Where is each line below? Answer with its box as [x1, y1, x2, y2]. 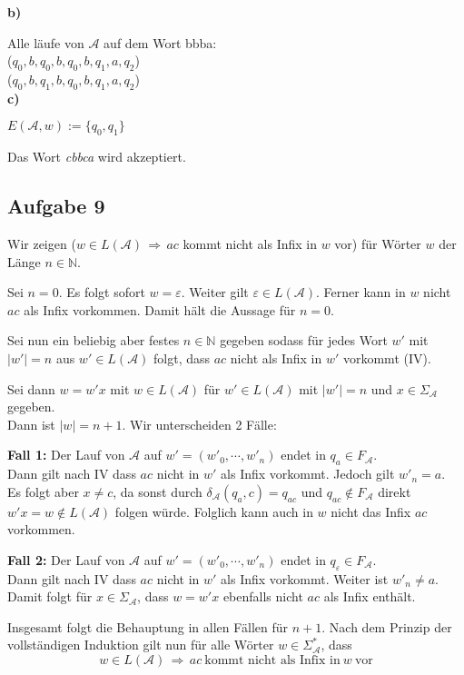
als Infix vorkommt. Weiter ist [221, 569, 389, 588]
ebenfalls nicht [222, 587, 303, 606]
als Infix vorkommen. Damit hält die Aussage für [24, 300, 296, 319]
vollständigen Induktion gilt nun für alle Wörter [7, 635, 274, 654]
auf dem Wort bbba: [104, 33, 217, 52]
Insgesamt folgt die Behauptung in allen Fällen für [7, 617, 289, 636]
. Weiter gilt [181, 283, 249, 302]
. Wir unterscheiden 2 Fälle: [122, 414, 277, 433]
